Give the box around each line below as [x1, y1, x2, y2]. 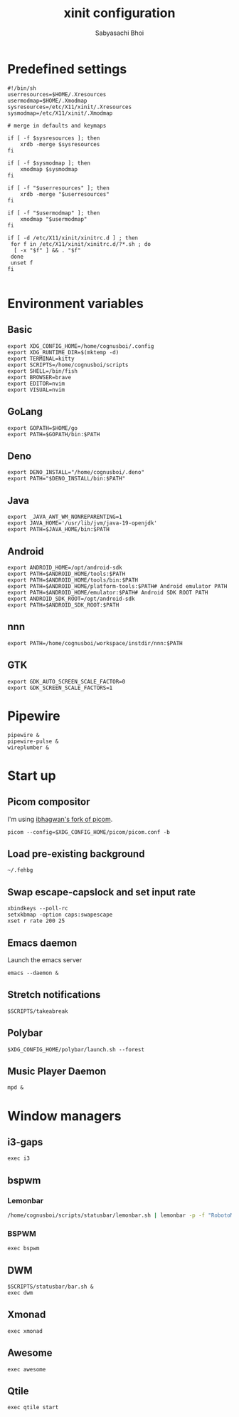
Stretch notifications [7, 989, 101, 1001]
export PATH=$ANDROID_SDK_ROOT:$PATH [7, 601, 119, 609]
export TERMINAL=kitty [7, 355, 75, 362]
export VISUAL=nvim [7, 386, 65, 393]
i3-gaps [7, 1135, 43, 1148]
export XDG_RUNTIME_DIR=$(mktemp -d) [7, 349, 119, 356]
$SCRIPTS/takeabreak [7, 1007, 69, 1015]
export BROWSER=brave [7, 373, 72, 381]
